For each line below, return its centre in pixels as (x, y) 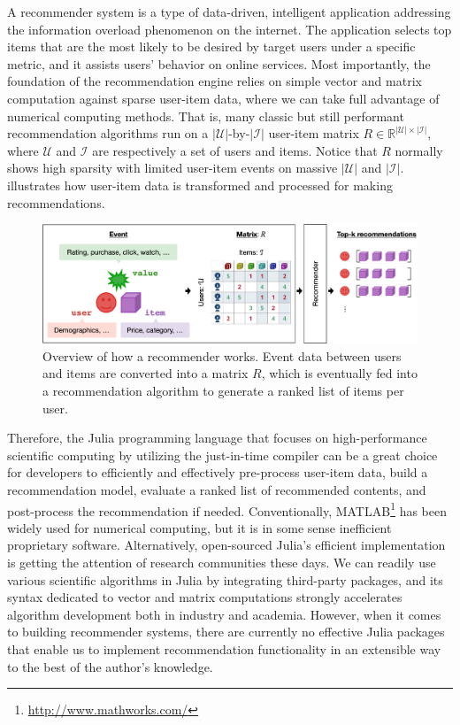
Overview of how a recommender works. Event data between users (222, 355)
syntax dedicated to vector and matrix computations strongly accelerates (205, 597)
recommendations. (56, 202)
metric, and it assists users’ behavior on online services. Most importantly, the (219, 63)
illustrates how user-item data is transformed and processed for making (200, 185)
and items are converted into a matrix (146, 373)
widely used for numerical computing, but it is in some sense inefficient (199, 527)
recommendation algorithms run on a (108, 133)
